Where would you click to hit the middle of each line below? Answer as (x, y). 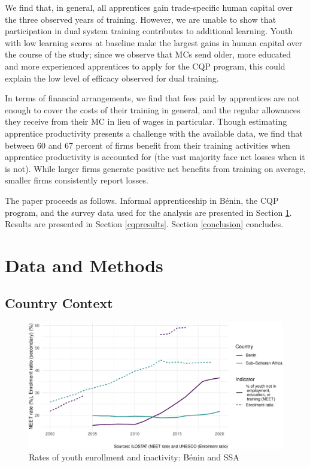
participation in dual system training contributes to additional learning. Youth (149, 31)
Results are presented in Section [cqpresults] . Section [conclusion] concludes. (144, 224)
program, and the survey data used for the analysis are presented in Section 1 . (148, 212)
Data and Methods (84, 265)
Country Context (59, 303)
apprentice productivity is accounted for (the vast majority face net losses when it (155, 157)
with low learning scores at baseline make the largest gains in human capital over (154, 42)
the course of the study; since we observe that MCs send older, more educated (148, 54)
